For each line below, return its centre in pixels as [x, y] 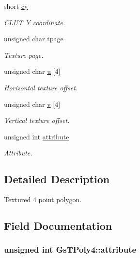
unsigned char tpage [34, 39]
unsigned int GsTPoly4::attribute [70, 249]
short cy [16, 6]
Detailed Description [57, 179]
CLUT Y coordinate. [35, 22]
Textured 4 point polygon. [43, 199]
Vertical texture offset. [37, 120]
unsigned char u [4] [32, 71]
